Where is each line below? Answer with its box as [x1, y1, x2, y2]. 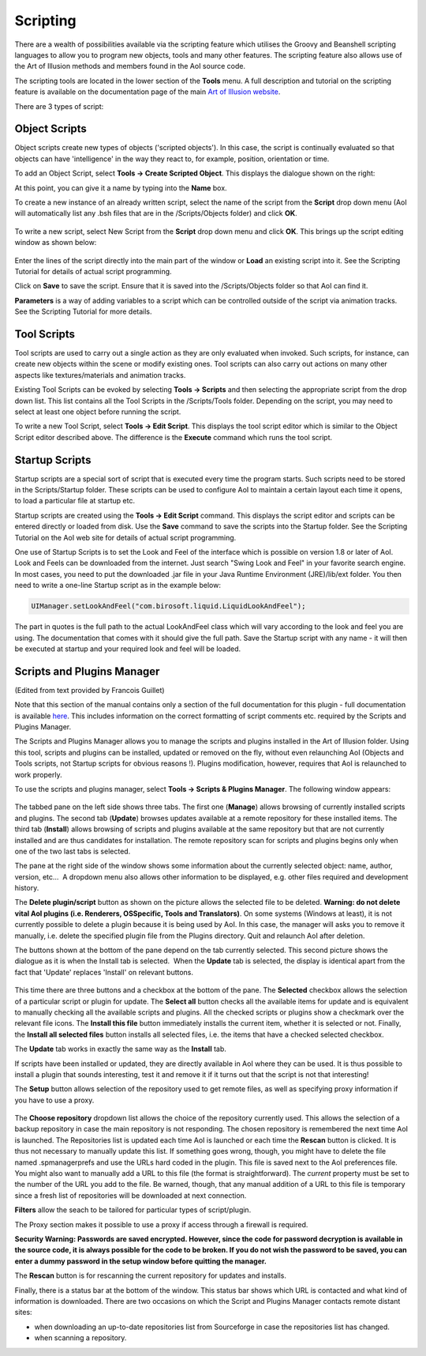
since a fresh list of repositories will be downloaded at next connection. [14, 1190, 247, 1200]
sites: [14, 1308, 32, 1317]
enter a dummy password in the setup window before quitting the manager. [14, 1256, 267, 1266]
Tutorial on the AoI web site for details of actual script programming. [14, 533, 237, 542]
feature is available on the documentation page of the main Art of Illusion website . [14, 87, 281, 96]
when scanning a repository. [34, 1333, 127, 1343]
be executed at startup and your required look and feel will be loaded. [14, 644, 241, 654]
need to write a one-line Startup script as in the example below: [14, 581, 221, 590]
